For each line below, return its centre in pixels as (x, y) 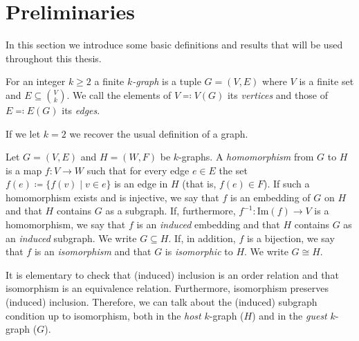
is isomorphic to (199, 251)
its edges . (81, 110)
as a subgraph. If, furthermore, (171, 211)
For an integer (36, 81)
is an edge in (141, 184)
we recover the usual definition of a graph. (159, 133)
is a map (24, 170)
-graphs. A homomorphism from (246, 157)
